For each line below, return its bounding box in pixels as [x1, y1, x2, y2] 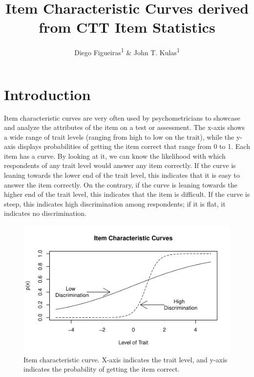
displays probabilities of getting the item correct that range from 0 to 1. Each [18, 141, 250, 151]
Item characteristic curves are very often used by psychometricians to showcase [4, 112, 240, 123]
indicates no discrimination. [4, 208, 86, 218]
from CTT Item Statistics [39, 17, 215, 37]
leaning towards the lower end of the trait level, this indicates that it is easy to [4, 170, 240, 180]
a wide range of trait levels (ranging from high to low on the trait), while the [4, 131, 234, 142]
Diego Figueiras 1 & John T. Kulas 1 [74, 46, 180, 57]
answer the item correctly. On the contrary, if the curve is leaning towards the [4, 179, 237, 189]
